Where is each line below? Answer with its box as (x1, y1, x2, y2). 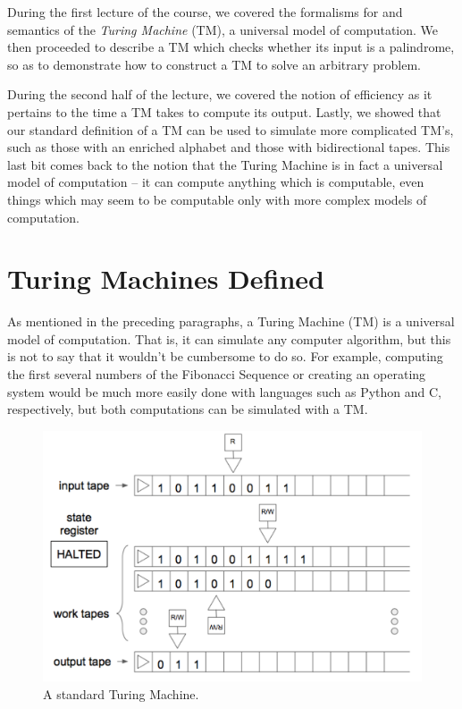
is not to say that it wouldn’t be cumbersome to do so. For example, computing (7, 347, 443, 366)
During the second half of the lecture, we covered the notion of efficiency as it (7, 85, 433, 104)
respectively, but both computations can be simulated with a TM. (7, 400, 368, 418)
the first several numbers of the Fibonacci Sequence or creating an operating (7, 365, 426, 384)
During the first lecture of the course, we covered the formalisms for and (7, 3, 403, 21)
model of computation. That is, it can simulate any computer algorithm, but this (7, 329, 451, 348)
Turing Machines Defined (7, 260, 324, 297)
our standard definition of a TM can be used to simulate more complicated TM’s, (7, 120, 454, 139)
